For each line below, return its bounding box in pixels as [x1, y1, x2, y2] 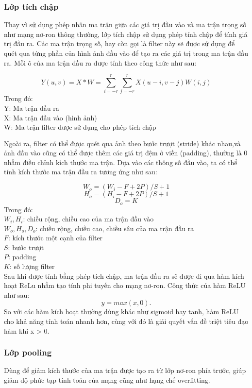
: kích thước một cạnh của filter [8, 233, 103, 243]
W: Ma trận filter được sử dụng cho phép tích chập [4, 122, 156, 132]
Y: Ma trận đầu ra [4, 102, 59, 113]
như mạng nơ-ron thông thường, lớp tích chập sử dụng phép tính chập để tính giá [4, 29, 248, 39]
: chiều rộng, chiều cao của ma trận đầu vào [23, 214, 154, 224]
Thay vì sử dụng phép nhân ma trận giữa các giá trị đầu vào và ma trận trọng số [4, 19, 247, 30]
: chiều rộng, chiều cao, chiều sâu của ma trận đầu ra [35, 223, 194, 233]
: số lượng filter [9, 261, 55, 271]
